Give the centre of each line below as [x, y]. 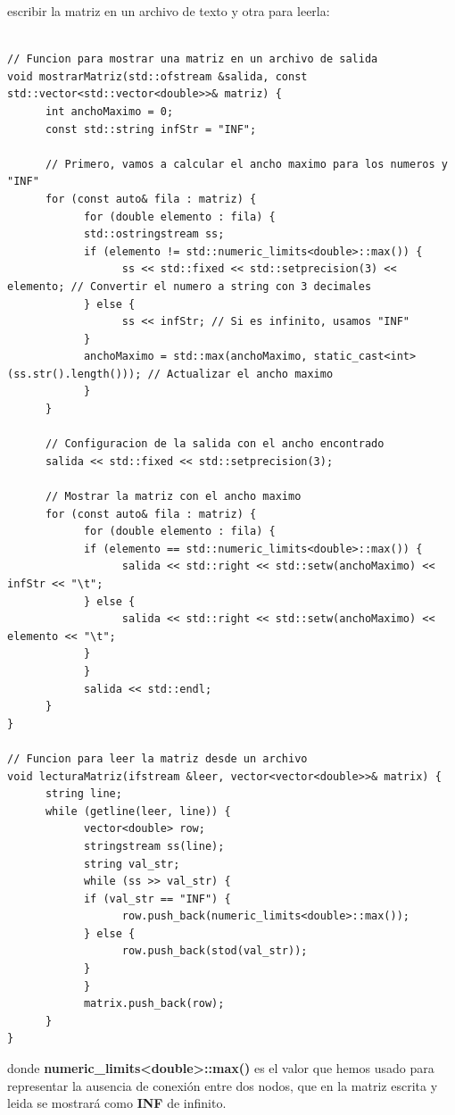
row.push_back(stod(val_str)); [215, 951]
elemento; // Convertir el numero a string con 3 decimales [190, 286]
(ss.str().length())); [74, 374]
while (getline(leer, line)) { [138, 811]
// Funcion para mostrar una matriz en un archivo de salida [193, 59]
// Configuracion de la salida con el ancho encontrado [215, 444]
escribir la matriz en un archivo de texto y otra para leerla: [169, 11]
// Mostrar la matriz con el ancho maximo [173, 497]
